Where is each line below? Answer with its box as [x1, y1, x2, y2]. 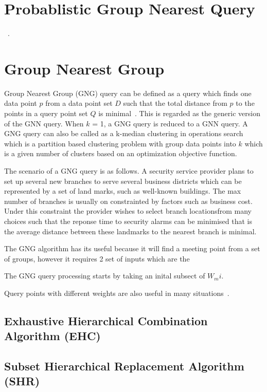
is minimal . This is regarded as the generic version [98, 108, 260, 119]
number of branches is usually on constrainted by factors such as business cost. [4, 195, 253, 206]
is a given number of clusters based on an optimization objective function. [4, 148, 237, 159]
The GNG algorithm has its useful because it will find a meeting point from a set [4, 243, 260, 254]
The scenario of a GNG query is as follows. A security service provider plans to [4, 165, 254, 176]
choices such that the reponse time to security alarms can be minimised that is [4, 215, 253, 226]
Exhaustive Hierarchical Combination [4, 312, 208, 328]
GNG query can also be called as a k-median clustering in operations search [4, 128, 243, 139]
